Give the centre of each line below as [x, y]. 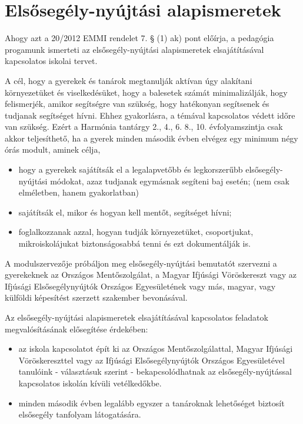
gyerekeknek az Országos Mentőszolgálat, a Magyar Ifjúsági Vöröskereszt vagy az [151, 275]
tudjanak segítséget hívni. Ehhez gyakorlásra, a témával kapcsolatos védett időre [150, 115]
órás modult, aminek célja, [53, 149]
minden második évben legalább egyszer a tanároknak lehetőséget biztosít [151, 403]
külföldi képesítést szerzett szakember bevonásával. [96, 297]
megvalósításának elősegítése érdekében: [76, 329]
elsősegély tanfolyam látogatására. [80, 414]
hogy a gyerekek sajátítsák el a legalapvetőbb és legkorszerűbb [131, 169]
